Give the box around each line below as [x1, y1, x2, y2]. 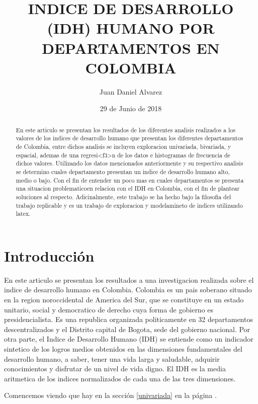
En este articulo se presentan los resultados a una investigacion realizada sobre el [4, 274, 254, 285]
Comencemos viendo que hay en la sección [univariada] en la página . [4, 390, 217, 400]
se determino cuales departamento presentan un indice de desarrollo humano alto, [16, 167, 230, 176]
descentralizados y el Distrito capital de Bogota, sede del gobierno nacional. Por [4, 324, 250, 334]
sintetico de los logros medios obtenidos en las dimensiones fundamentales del [4, 343, 242, 354]
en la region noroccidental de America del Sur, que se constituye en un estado [4, 294, 244, 305]
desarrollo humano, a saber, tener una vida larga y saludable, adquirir [4, 353, 220, 364]
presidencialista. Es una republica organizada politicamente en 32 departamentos [4, 314, 253, 325]
